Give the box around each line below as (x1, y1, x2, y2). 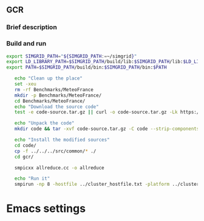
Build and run (6, 39, 47, 48)
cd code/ (14, 142, 36, 148)
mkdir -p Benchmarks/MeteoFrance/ (14, 92, 102, 98)
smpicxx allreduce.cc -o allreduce (14, 165, 104, 171)
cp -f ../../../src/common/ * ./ (14, 148, 97, 154)
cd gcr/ (14, 154, 34, 160)
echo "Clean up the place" (14, 75, 83, 81)
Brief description (6, 23, 58, 32)
